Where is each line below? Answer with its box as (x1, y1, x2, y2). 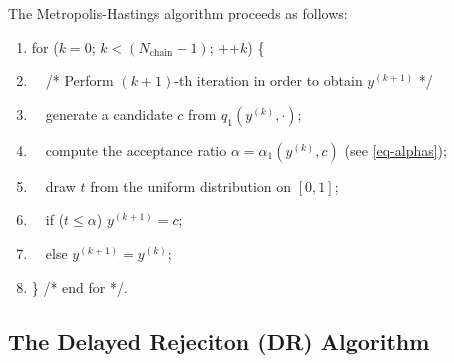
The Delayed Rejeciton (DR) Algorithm (8, 325, 430, 356)
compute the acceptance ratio (45, 139, 227, 160)
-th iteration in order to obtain (174, 70, 363, 91)
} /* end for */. (31, 276, 128, 297)
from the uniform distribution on (90, 175, 292, 196)
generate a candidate (45, 103, 173, 124)
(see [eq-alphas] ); (344, 139, 447, 160)
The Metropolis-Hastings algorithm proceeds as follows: (8, 3, 348, 23)
